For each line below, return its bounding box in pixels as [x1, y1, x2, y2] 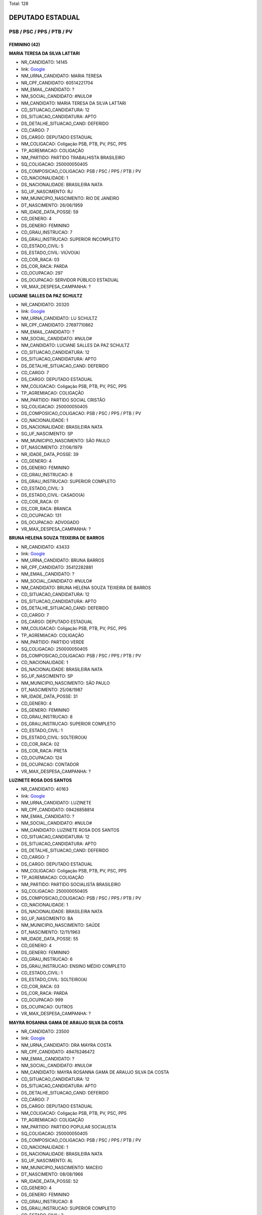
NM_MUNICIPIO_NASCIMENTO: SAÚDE [21, 922, 100, 928]
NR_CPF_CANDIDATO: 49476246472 [21, 1049, 95, 1055]
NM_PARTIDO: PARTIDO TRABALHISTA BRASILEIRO [21, 155, 125, 160]
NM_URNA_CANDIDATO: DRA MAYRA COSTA [21, 1042, 112, 1048]
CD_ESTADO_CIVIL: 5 [21, 243, 64, 249]
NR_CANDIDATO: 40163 [21, 786, 69, 792]
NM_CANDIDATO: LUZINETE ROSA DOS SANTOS [21, 827, 120, 833]
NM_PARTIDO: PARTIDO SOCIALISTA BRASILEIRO [21, 881, 121, 887]
